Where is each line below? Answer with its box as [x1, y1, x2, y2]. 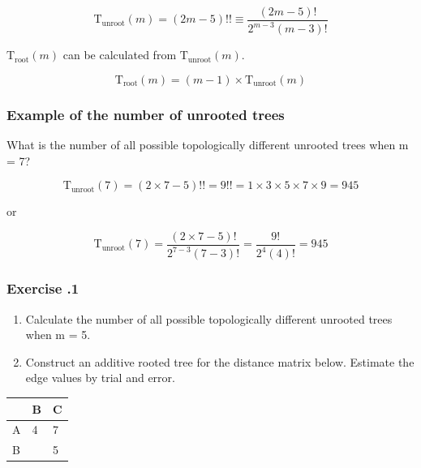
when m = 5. [25, 326, 91, 343]
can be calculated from [62, 46, 177, 63]
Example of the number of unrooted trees [6, 104, 285, 124]
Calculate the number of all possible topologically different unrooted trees [25, 310, 393, 327]
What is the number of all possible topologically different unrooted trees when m [6, 136, 409, 153]
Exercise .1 [6, 278, 79, 298]
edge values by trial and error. [25, 369, 175, 386]
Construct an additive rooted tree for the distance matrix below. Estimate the [25, 353, 415, 370]
